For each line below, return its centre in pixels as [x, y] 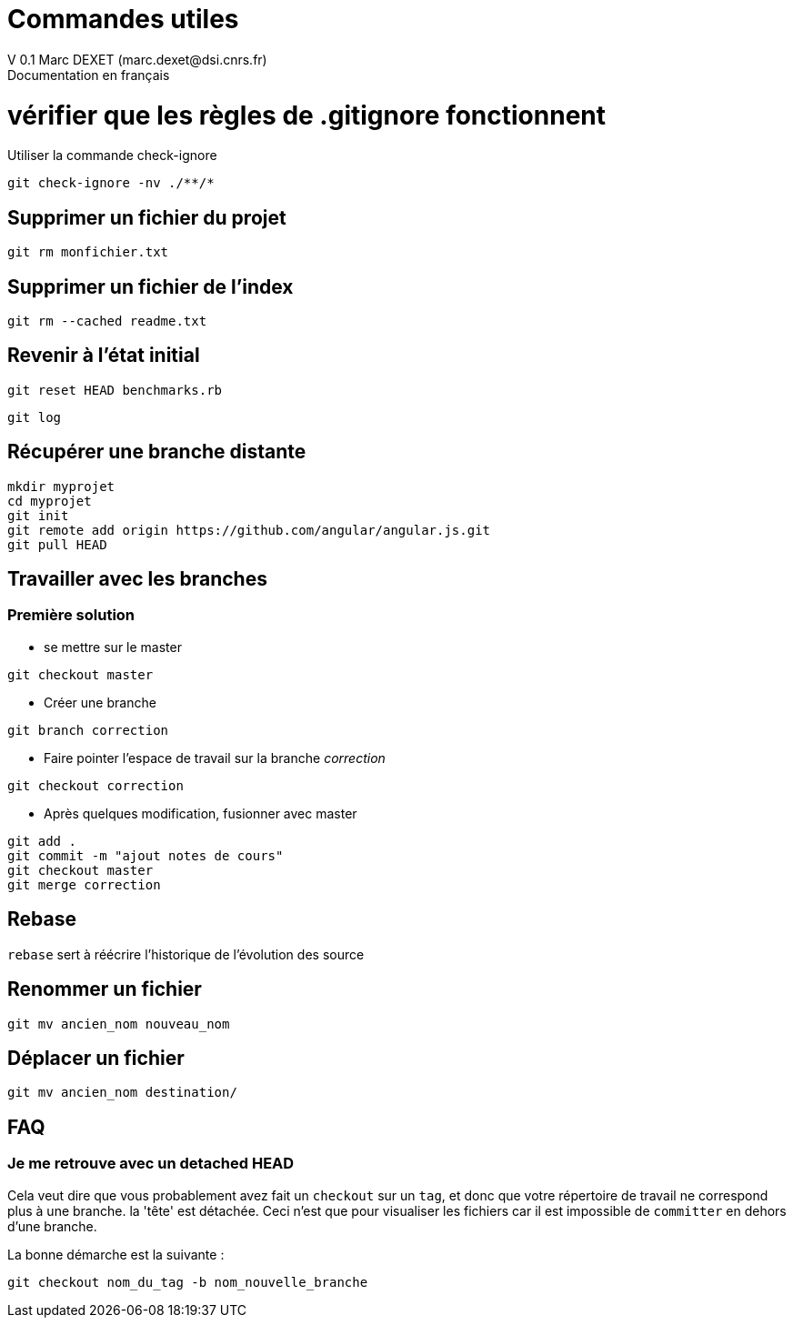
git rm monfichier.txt [88, 252]
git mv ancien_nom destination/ [122, 1093]
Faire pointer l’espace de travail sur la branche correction [215, 758]
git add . [42, 841]
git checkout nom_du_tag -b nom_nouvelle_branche [188, 1282]
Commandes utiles [123, 19]
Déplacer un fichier [96, 1058]
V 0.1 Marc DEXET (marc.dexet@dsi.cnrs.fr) [137, 59]
